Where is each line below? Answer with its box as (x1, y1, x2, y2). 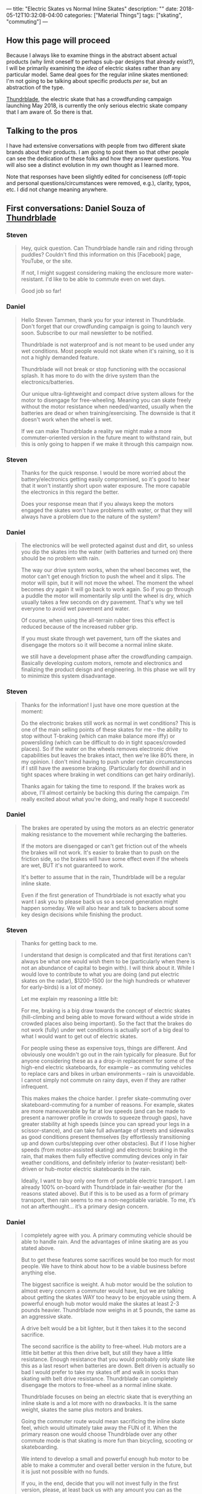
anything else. (21, 1269, 56, 1276)
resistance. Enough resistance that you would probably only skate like (21, 1355, 195, 1363)
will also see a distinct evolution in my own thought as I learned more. (6, 161, 179, 168)
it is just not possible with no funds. (21, 1468, 110, 1475)
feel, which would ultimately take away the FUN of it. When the (21, 1424, 178, 1432)
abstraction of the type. (6, 84, 65, 91)
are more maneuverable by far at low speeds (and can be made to (21, 1107, 186, 1115)
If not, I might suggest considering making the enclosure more (21, 269, 176, 277)
